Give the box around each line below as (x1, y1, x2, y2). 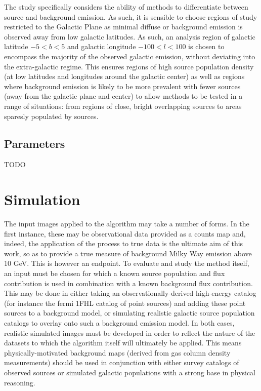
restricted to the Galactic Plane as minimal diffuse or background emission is (4, 21, 243, 32)
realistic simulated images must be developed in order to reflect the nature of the (4, 327, 255, 338)
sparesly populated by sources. (4, 110, 99, 121)
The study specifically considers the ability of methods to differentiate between (4, 2, 248, 12)
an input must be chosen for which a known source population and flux (4, 268, 225, 279)
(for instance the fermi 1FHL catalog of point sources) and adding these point (4, 297, 246, 308)
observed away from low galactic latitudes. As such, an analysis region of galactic (4, 31, 255, 42)
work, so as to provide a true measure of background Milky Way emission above (4, 248, 252, 258)
